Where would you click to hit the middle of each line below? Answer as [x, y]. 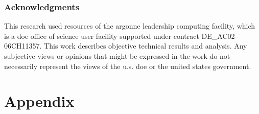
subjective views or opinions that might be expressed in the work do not [117, 56]
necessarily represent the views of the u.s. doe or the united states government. [128, 66]
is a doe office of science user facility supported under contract [102, 36]
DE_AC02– [220, 36]
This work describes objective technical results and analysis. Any [146, 46]
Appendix [39, 101]
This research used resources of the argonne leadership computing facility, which [130, 26]
